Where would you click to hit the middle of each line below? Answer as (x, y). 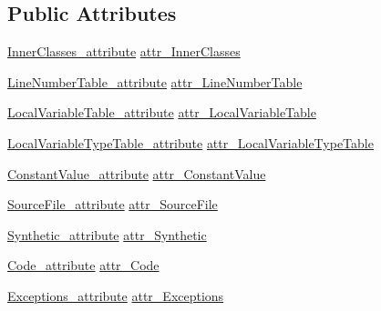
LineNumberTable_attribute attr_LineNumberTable (155, 81)
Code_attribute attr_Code (83, 265)
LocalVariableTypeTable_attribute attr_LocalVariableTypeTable (190, 142)
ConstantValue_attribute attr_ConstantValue (137, 173)
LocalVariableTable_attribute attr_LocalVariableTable (162, 112)
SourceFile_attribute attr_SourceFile (113, 204)
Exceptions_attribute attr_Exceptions (116, 295)
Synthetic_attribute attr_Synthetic (107, 234)
